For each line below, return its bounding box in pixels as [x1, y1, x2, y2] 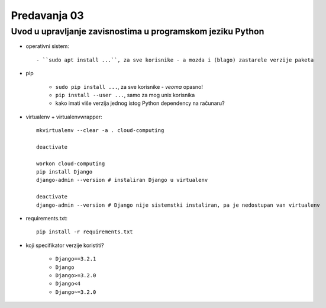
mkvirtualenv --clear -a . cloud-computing [36, 127, 164, 134]
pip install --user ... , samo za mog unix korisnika [55, 91, 195, 98]
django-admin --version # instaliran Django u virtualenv [36, 177, 208, 184]
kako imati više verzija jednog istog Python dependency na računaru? [55, 100, 225, 107]
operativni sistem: [25, 43, 69, 50]
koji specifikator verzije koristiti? [25, 242, 104, 249]
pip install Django [36, 169, 93, 175]
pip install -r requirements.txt [36, 229, 133, 235]
